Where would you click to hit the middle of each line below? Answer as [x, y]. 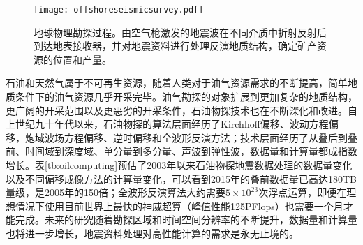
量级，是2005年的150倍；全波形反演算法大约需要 [116, 192]
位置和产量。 [82, 59]
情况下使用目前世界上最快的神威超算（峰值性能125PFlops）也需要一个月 [179, 206]
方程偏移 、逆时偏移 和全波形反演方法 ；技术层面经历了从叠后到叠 [210, 137]
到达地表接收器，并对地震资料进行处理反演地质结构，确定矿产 [175, 46]
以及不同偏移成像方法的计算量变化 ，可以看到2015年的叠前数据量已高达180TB [181, 178]
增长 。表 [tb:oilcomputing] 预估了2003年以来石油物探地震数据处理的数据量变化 [179, 165]
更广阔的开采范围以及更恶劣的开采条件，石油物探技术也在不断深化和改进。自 [181, 110]
